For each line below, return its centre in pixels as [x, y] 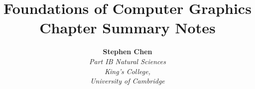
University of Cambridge [127, 81]
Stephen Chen [127, 51]
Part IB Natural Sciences [127, 61]
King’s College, [127, 71]
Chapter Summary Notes [127, 28]
